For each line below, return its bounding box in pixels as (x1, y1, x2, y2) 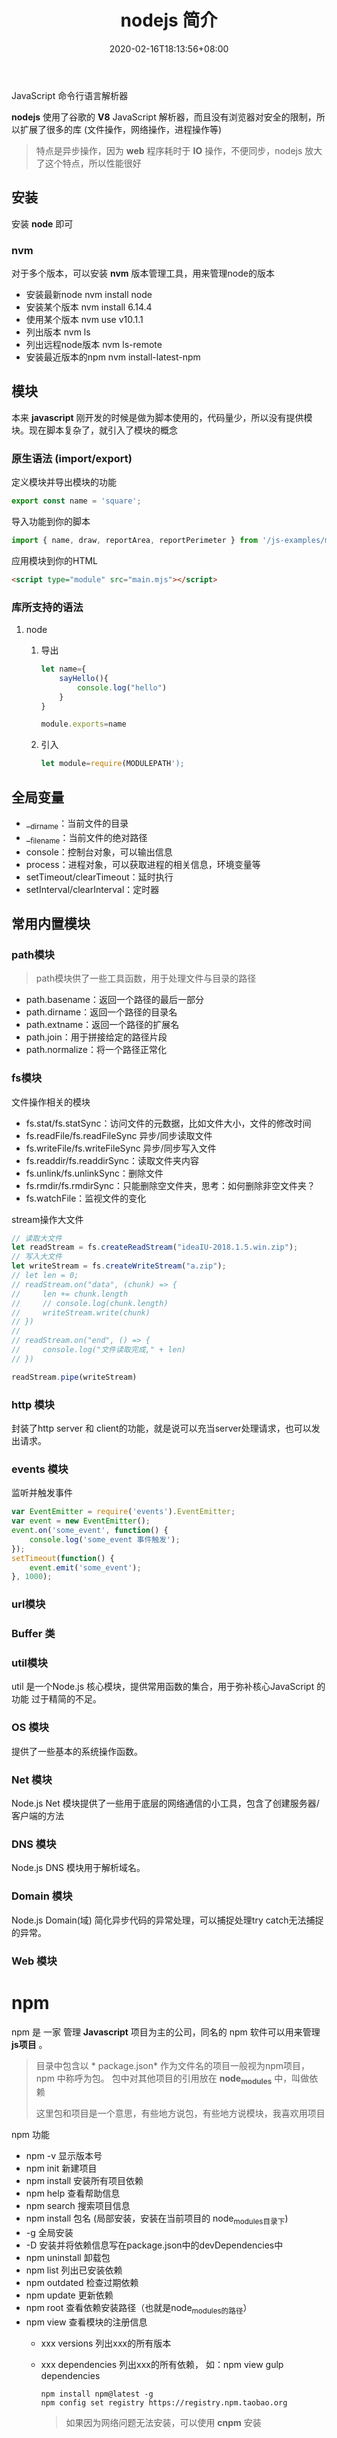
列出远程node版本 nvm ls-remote (25, 339, 163, 351)
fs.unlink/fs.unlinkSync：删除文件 (25, 1167, 164, 1179)
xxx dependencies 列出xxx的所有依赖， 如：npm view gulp (40, 2358, 284, 2370)
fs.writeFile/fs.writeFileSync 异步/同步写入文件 (25, 1142, 217, 1154)
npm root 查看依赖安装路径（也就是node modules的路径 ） (25, 2302, 253, 2316)
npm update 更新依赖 (25, 2289, 114, 2301)
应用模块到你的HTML (11, 554, 99, 566)
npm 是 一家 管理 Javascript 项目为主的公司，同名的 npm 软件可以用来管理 (11, 2026, 321, 2038)
